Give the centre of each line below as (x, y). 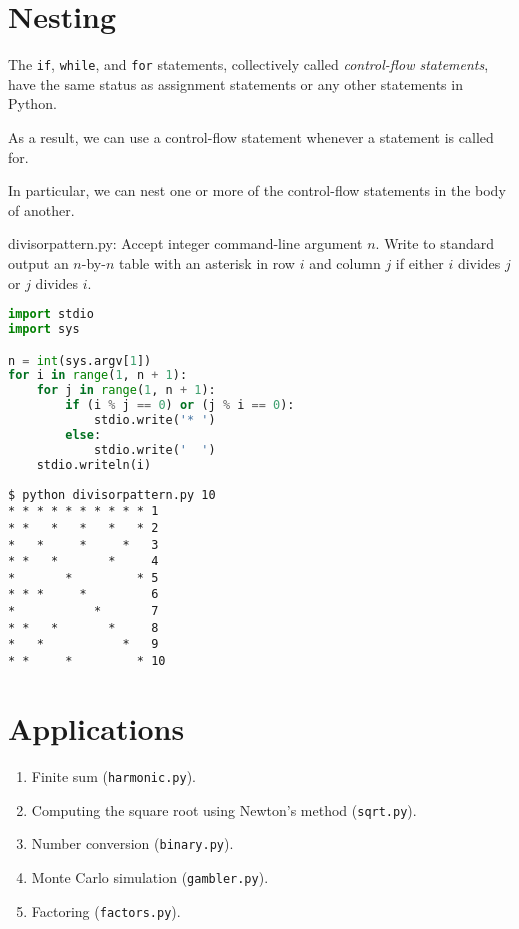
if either (419, 262)
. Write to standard (434, 243)
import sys (44, 329)
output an (38, 262)
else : (83, 434)
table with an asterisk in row (206, 262)
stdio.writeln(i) (94, 464)
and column (345, 262)
